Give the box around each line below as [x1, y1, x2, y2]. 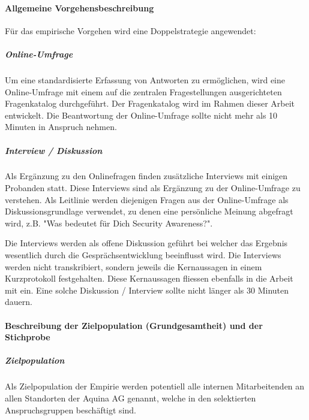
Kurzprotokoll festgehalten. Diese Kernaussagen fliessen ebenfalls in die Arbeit [5, 272, 293, 285]
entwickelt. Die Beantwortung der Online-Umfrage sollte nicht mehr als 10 [5, 108, 278, 121]
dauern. [5, 295, 32, 308]
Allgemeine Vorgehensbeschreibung [5, 1, 154, 14]
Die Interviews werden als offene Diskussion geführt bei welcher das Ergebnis [5, 237, 288, 249]
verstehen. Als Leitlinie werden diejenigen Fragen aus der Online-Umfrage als [5, 193, 289, 206]
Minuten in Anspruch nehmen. [5, 120, 117, 133]
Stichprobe [5, 331, 50, 343]
